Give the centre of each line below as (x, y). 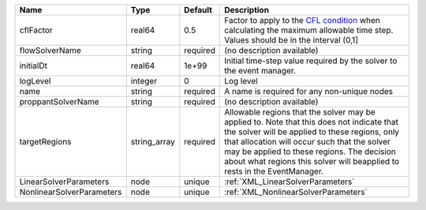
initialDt (33, 66)
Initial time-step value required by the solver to (310, 61)
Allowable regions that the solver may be (300, 112)
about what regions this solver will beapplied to (312, 161)
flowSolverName (50, 50)
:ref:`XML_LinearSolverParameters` (289, 182)
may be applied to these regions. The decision (310, 152)
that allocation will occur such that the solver (307, 142)
